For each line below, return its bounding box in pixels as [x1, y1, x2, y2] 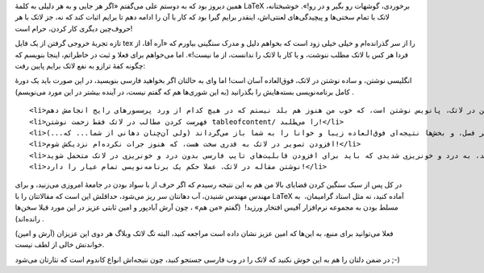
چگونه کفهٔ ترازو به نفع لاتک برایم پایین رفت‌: [15, 60, 145, 70]
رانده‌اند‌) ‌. [15, 213, 44, 223]
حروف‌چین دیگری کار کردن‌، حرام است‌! [15, 23, 133, 33]
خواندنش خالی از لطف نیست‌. [15, 240, 105, 250]
